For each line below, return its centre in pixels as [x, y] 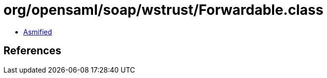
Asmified [38, 32]
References [32, 51]
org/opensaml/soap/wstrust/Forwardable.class [163, 10]
